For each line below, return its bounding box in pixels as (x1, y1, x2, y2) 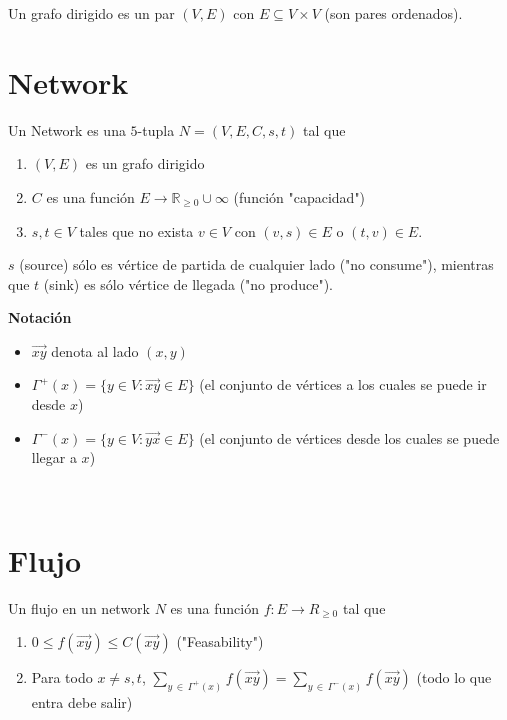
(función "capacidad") (233, 186, 366, 207)
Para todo (31, 667, 93, 688)
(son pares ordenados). (324, 3, 463, 23)
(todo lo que (416, 667, 492, 688)
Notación (8, 307, 72, 328)
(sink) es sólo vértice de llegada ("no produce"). (43, 273, 333, 294)
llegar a (31, 447, 77, 468)
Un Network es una (8, 119, 126, 140)
